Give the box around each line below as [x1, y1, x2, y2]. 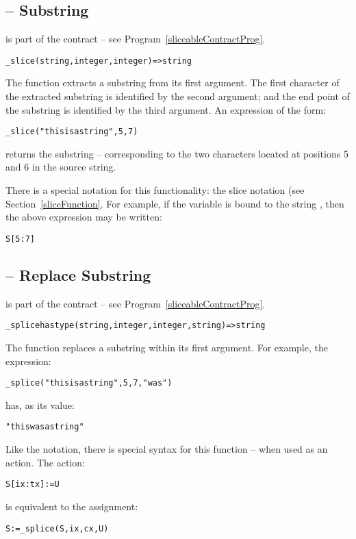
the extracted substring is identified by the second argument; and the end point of [5, 89, 350, 103]
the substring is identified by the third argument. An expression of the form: [5, 102, 327, 116]
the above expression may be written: [5, 210, 162, 224]
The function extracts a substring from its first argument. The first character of [5, 75, 340, 90]
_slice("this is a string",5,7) [5, 127, 138, 137]
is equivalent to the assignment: [5, 499, 138, 513]
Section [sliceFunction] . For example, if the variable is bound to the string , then [5, 196, 344, 210]
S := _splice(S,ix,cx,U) [5, 523, 109, 534]
